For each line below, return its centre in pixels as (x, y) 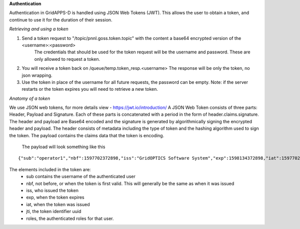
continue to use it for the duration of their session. (61, 19)
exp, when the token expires (55, 198)
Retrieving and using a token (39, 29)
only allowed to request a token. (67, 59)
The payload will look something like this (63, 147)
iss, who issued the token (52, 190)
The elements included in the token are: (50, 169)
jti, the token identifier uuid (54, 212)
